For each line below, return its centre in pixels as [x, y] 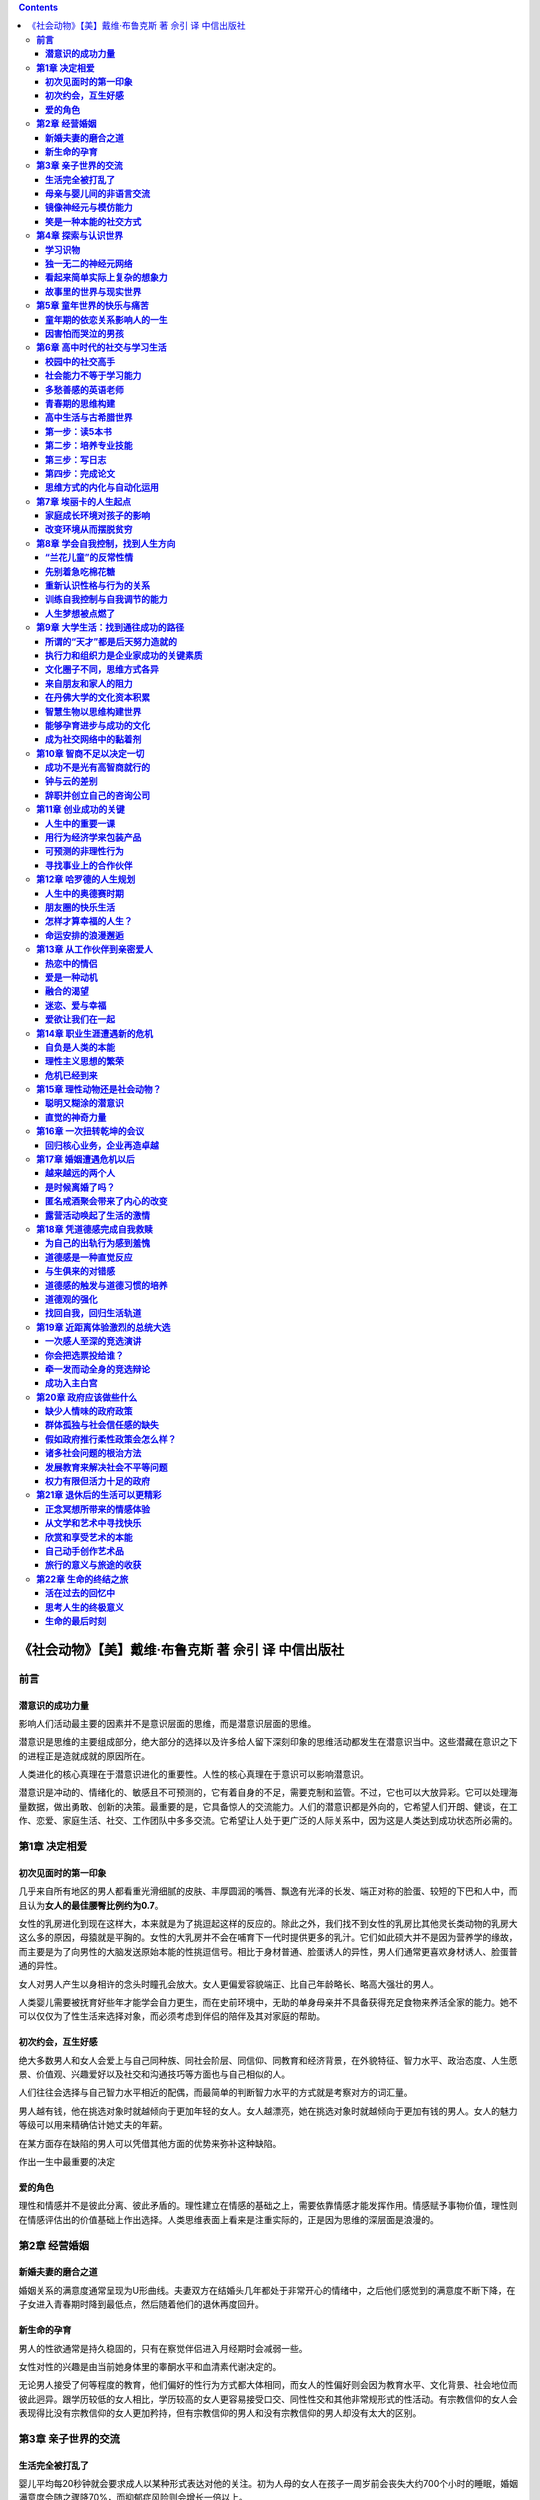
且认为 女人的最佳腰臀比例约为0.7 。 [91, 1905]
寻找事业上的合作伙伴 [89, 865]
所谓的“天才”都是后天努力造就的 [111, 641]
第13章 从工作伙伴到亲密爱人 [95, 949]
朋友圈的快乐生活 [80, 907]
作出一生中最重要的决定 [66, 2162]
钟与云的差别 [71, 781]
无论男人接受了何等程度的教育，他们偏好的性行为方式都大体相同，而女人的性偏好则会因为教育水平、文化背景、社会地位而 [268, 2385]
